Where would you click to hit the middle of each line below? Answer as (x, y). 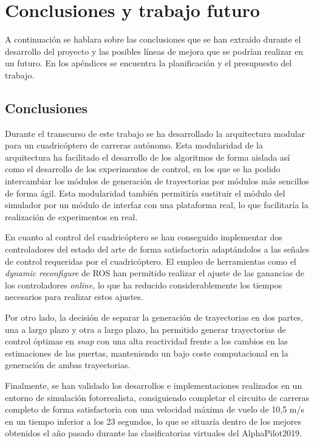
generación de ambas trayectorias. (68, 365)
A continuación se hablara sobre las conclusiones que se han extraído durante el (153, 39)
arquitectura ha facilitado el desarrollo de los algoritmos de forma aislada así (148, 157)
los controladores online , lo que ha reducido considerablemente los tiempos (144, 284)
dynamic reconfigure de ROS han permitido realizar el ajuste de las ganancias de (155, 273)
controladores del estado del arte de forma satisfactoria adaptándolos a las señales (157, 249)
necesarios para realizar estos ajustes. (74, 297)
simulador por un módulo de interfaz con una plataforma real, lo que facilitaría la (157, 205)
